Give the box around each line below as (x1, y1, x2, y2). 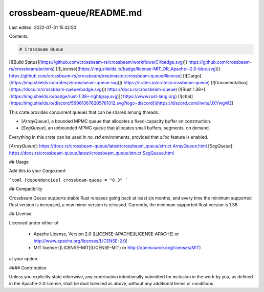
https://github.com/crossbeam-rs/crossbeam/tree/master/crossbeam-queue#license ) (9, 73, 182, 78)
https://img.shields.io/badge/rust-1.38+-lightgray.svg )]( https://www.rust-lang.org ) (10, 93, 177, 99)
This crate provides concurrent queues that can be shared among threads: (9, 109, 159, 115)
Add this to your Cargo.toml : (9, 168, 66, 174)
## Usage (9, 159, 29, 165)
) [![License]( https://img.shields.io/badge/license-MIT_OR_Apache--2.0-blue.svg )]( (53, 66, 220, 72)
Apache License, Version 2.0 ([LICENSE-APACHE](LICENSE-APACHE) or (33, 231, 179, 237)
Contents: (9, 33, 29, 39)
